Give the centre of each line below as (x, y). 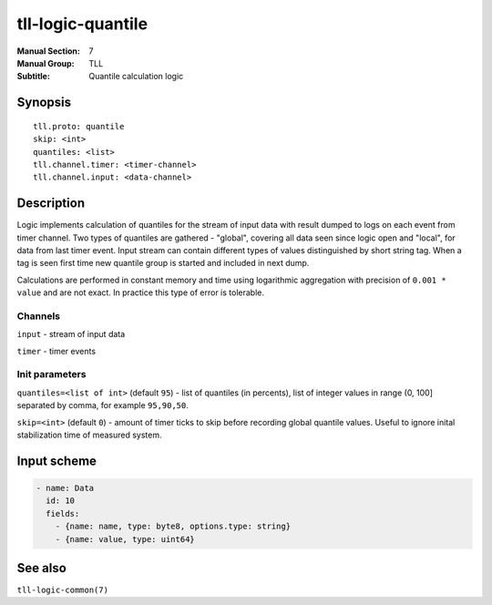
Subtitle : (33, 77)
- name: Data (65, 488)
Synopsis (44, 103)
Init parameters (51, 374)
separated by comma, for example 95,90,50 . (102, 405)
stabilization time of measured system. (90, 435)
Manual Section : (49, 51)
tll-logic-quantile (82, 24)
